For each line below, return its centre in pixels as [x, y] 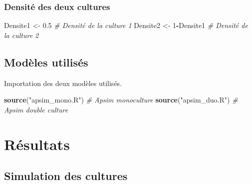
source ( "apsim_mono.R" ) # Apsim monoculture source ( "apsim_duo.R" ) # [121, 100]
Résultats [37, 144]
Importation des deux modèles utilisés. [63, 83]
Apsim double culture [36, 109]
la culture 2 [21, 35]
